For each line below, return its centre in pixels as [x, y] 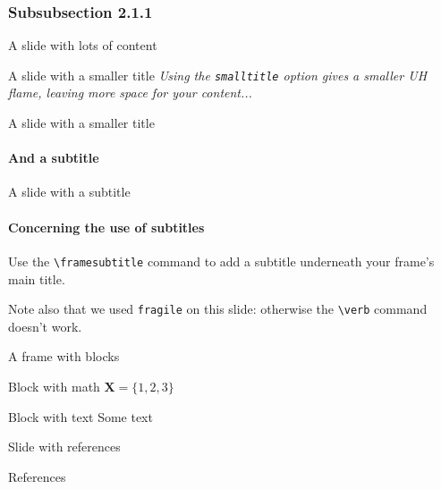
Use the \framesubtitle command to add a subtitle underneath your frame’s [221, 261]
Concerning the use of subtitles [106, 227]
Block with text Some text [81, 416]
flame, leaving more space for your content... [130, 93]
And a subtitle [54, 158]
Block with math [54, 386]
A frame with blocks [64, 356]
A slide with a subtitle [69, 192]
